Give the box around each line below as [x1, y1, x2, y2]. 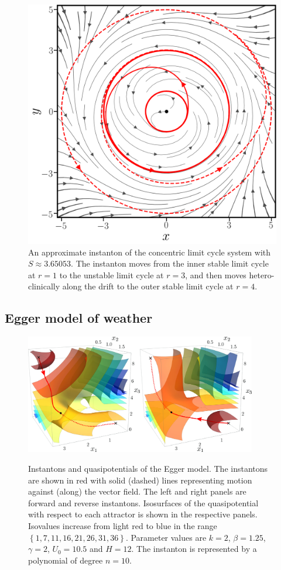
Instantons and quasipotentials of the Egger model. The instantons [28, 462, 268, 474]
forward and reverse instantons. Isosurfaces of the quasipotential [28, 496, 259, 509]
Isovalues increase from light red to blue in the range [28, 519, 217, 531]
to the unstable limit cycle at [59, 268, 164, 281]
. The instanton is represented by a [131, 543, 257, 555]
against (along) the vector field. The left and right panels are [28, 485, 246, 498]
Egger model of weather [5, 309, 153, 327]
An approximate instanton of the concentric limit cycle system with [28, 246, 271, 258]
